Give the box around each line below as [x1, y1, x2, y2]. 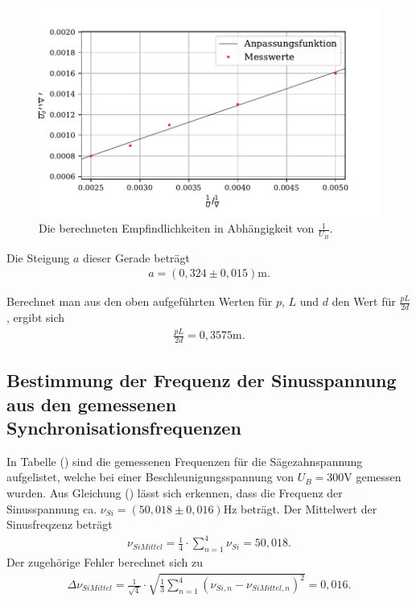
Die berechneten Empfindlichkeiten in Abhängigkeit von [39, 220, 315, 237]
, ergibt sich [6, 309, 65, 326]
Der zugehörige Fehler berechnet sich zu [6, 554, 204, 571]
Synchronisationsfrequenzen [6, 415, 241, 440]
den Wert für [332, 293, 396, 310]
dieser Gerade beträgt [83, 249, 191, 266]
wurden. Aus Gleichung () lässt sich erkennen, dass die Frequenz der [6, 484, 343, 501]
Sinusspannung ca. [6, 500, 97, 517]
